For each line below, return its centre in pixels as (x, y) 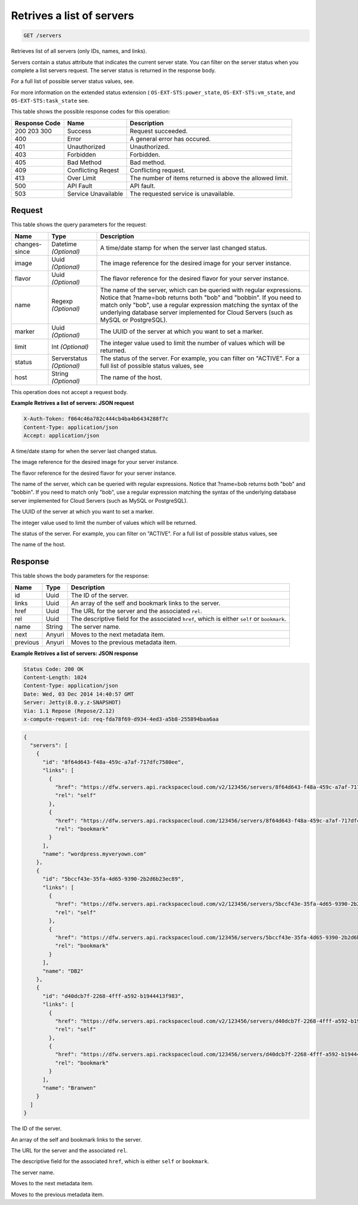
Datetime (64, 244)
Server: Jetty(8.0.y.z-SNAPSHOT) (72, 703)
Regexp (62, 301)
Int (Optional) (70, 346)
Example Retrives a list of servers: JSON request (72, 403)
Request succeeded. (159, 131)
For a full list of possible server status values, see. (72, 81)
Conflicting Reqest (93, 170)
